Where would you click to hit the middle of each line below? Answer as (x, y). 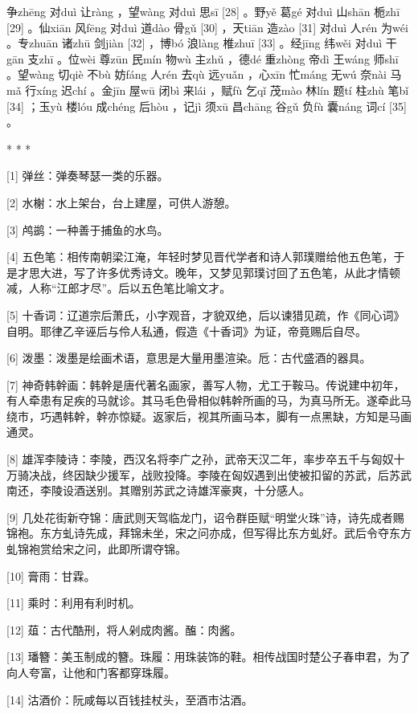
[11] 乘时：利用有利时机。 (74, 603)
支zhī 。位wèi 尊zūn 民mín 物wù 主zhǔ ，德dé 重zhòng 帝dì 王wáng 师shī (213, 58)
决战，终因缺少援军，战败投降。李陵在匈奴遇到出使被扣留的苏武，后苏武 (220, 474)
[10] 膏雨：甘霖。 (51, 575)
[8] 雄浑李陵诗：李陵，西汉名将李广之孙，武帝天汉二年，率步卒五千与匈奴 (200, 459)
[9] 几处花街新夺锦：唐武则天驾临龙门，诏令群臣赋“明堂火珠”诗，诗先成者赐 (205, 517)
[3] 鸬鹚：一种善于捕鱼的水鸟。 (88, 229)
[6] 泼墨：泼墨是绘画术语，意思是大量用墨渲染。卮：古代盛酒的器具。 (189, 358)
